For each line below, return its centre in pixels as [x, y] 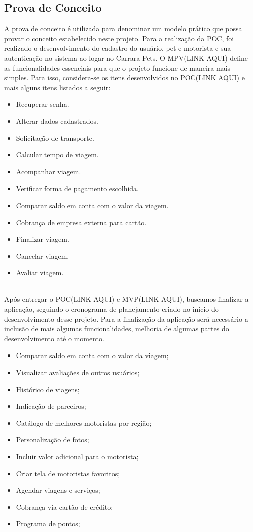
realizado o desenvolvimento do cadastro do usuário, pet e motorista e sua [118, 48]
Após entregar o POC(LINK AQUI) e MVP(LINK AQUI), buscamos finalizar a [126, 299]
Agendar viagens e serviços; [58, 490]
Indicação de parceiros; [51, 406]
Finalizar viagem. [42, 239]
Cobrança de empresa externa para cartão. [81, 222]
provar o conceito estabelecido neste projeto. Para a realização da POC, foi [119, 38]
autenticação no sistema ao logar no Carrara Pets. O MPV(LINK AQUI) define [126, 57]
